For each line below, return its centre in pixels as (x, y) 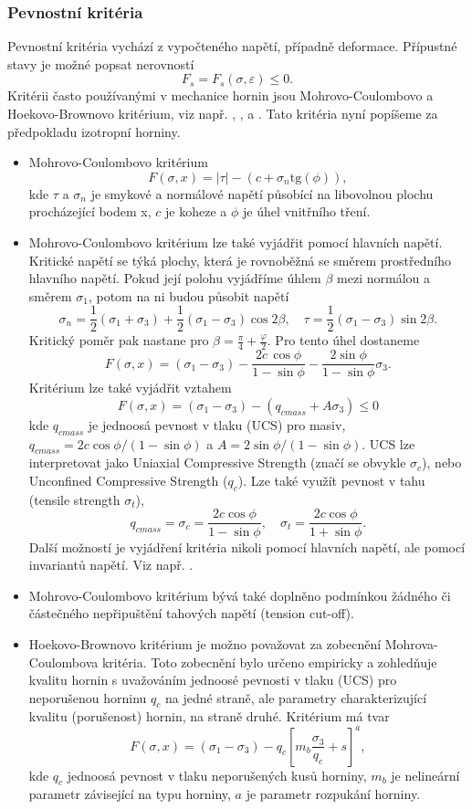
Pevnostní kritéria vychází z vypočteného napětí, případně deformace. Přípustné (232, 46)
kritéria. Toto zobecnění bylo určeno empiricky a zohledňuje (269, 662)
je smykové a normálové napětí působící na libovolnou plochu (262, 193)
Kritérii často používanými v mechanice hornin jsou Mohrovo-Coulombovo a (220, 95)
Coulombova (63, 662)
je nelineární (425, 775)
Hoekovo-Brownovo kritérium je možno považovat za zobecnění (205, 643)
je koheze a (196, 211)
